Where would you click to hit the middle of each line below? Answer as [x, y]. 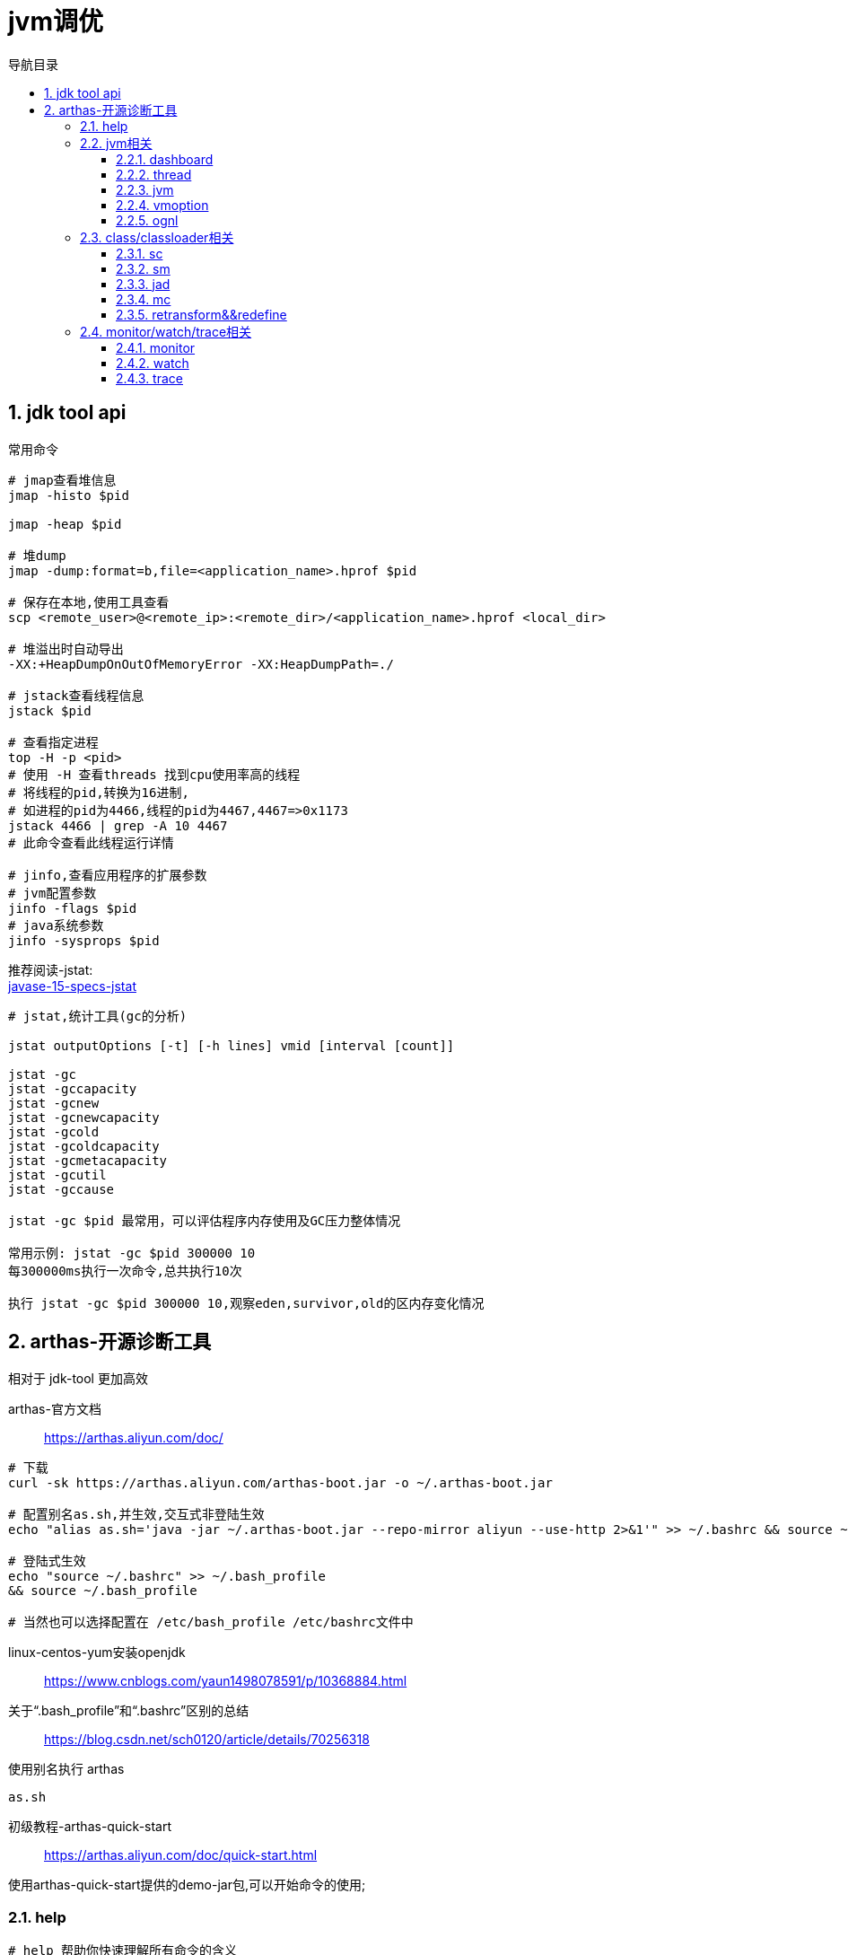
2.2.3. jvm [145, 189]
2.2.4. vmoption [162, 205]
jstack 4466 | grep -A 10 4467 [118, 825]
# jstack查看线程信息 [76, 695]
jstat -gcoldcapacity [84, 1146]
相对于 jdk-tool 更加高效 [78, 1379]
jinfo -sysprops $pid [84, 940]
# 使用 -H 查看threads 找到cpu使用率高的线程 [154, 774]
